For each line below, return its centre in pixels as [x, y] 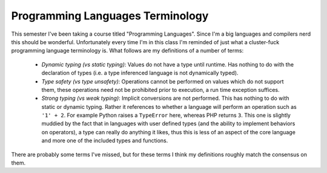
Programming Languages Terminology [110, 16]
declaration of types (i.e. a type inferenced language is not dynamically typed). [140, 73]
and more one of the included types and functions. [105, 141]
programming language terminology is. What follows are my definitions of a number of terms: [127, 51]
